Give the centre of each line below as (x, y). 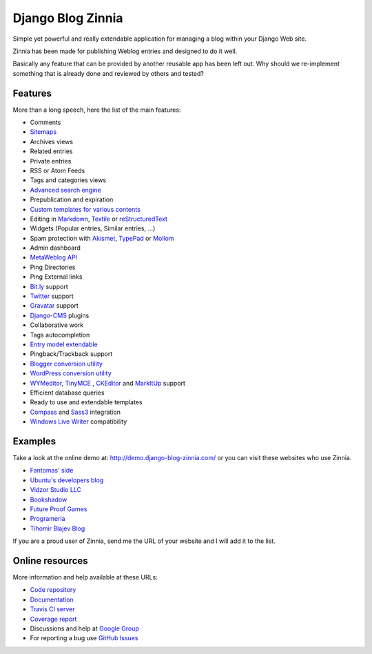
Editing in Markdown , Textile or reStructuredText (99, 219)
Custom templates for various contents (85, 209)
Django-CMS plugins (60, 315)
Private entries (51, 161)
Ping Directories (53, 267)
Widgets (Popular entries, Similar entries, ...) (93, 228)
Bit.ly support (49, 286)
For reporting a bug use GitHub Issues (84, 638)
